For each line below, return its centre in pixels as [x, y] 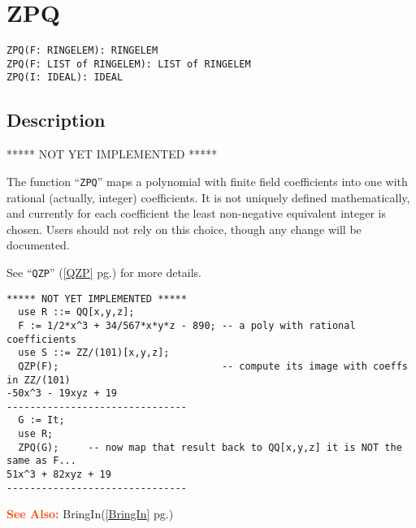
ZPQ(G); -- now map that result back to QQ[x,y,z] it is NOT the [210, 447]
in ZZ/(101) [39, 380]
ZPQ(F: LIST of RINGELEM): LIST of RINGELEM [129, 64]
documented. [38, 245]
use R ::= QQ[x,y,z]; [76, 312]
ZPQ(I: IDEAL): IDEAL [65, 78]
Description [56, 120]
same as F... [41, 461]
